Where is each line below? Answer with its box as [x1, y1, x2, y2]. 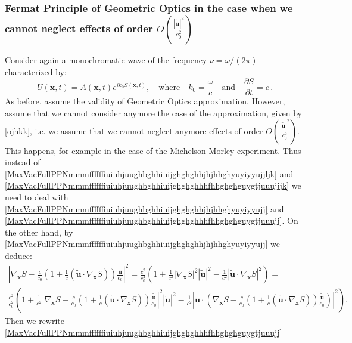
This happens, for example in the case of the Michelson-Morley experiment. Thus [5, 144, 301, 156]
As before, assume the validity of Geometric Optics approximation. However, [5, 95, 285, 107]
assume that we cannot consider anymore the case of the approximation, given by [5, 107, 302, 119]
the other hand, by [5, 225, 73, 238]
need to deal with [5, 191, 68, 203]
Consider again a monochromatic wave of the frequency [5, 54, 207, 66]
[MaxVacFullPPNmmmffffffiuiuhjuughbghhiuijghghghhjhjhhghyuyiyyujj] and [5, 202, 284, 215]
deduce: [5, 249, 32, 261]
